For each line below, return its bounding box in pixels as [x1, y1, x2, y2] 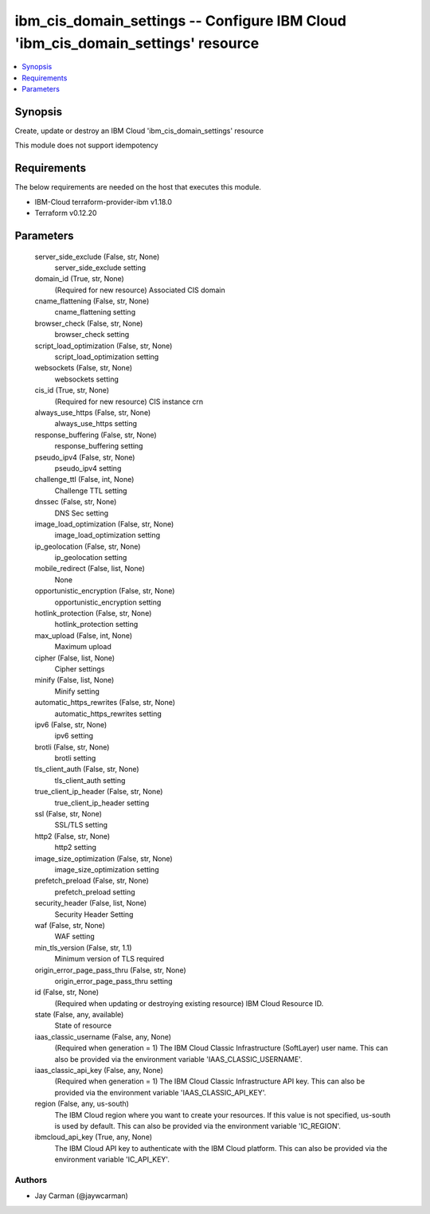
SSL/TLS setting [54, 820, 107, 830]
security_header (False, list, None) [34, 899, 147, 908]
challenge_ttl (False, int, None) [34, 475, 135, 484]
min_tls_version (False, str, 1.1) [34, 942, 132, 952]
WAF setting [54, 932, 95, 942]
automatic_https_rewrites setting [54, 709, 162, 719]
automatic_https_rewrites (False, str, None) [34, 698, 175, 707]
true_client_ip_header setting [54, 797, 150, 808]
